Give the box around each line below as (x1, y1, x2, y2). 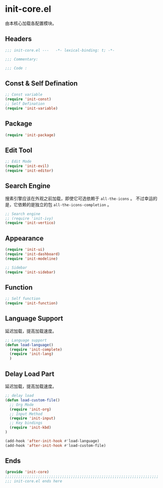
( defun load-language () (5, 342, 54, 347)
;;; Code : (5, 65, 27, 71)
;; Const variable (5, 92, 43, 97)
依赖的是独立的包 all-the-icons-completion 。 (18, 201, 112, 207)
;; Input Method (9, 411, 43, 416)
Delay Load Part (5, 370, 55, 378)
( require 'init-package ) (5, 133, 56, 137)
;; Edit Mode (5, 159, 32, 164)
